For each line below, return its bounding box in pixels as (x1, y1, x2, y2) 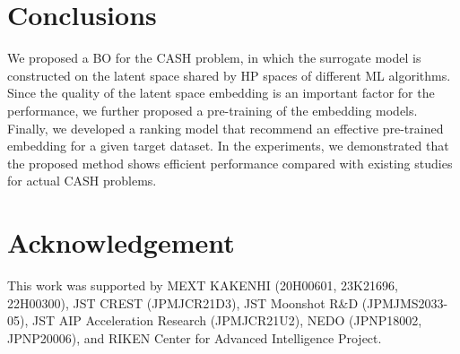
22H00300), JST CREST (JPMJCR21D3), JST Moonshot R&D (7, 293, 359, 312)
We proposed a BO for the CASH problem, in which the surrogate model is (7, 48, 421, 67)
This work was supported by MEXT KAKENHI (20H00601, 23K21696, (7, 276, 398, 294)
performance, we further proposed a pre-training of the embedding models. (7, 100, 418, 119)
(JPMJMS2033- (361, 293, 448, 312)
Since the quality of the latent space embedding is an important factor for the (7, 83, 435, 102)
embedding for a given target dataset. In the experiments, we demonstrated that (7, 136, 449, 155)
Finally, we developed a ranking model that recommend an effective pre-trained (7, 118, 444, 137)
